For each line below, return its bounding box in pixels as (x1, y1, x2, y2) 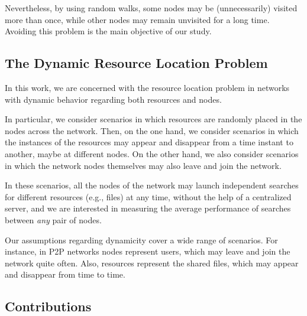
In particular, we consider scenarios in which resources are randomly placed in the (5, 113, 302, 125)
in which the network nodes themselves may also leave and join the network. (5, 159, 282, 171)
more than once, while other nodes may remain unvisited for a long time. (5, 13, 270, 25)
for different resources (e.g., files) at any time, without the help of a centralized (5, 190, 292, 203)
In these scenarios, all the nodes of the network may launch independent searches (5, 179, 299, 191)
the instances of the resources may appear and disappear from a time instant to (5, 136, 293, 148)
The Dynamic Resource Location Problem (5, 54, 268, 72)
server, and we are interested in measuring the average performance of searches (5, 202, 291, 214)
